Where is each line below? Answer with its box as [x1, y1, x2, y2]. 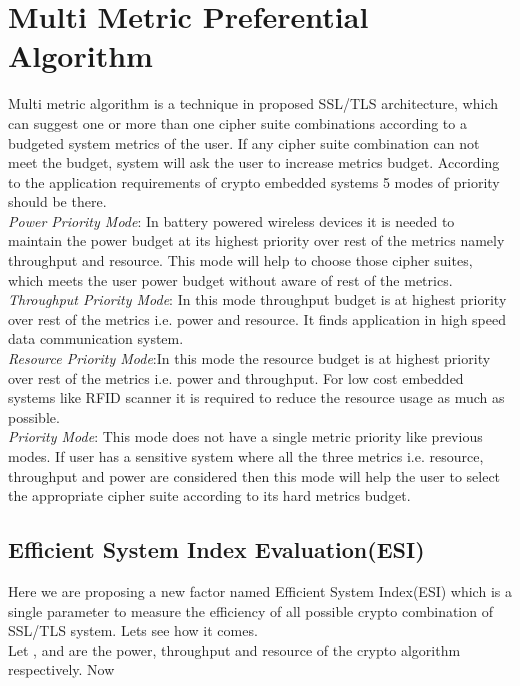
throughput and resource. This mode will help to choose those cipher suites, [8, 250, 473, 271]
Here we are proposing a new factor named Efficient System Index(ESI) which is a [8, 580, 512, 601]
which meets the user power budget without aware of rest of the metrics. [8, 269, 453, 290]
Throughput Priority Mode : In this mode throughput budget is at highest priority [8, 289, 507, 310]
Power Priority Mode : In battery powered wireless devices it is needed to [8, 210, 455, 231]
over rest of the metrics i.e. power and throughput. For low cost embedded [8, 367, 464, 388]
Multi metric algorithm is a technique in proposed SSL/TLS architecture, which [8, 93, 498, 114]
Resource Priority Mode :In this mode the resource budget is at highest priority [8, 348, 491, 369]
